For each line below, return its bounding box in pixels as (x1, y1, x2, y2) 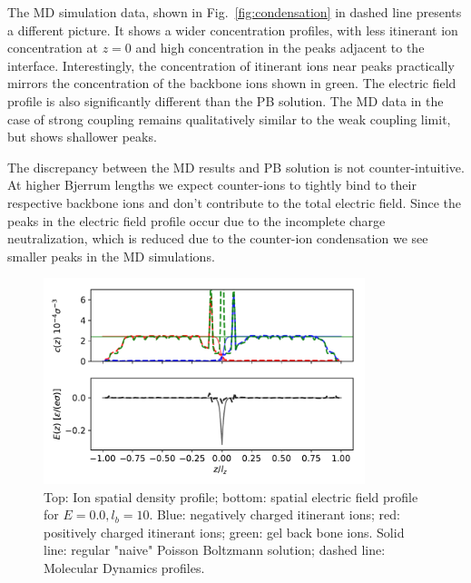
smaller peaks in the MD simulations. (7, 246, 215, 265)
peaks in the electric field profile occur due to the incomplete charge (7, 211, 386, 230)
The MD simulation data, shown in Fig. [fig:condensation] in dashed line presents (7, 3, 462, 21)
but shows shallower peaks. (7, 127, 157, 146)
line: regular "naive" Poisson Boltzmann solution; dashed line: (44, 540, 386, 559)
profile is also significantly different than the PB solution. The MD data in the (7, 91, 444, 110)
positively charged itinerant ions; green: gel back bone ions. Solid (44, 522, 405, 541)
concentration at (7, 38, 98, 57)
